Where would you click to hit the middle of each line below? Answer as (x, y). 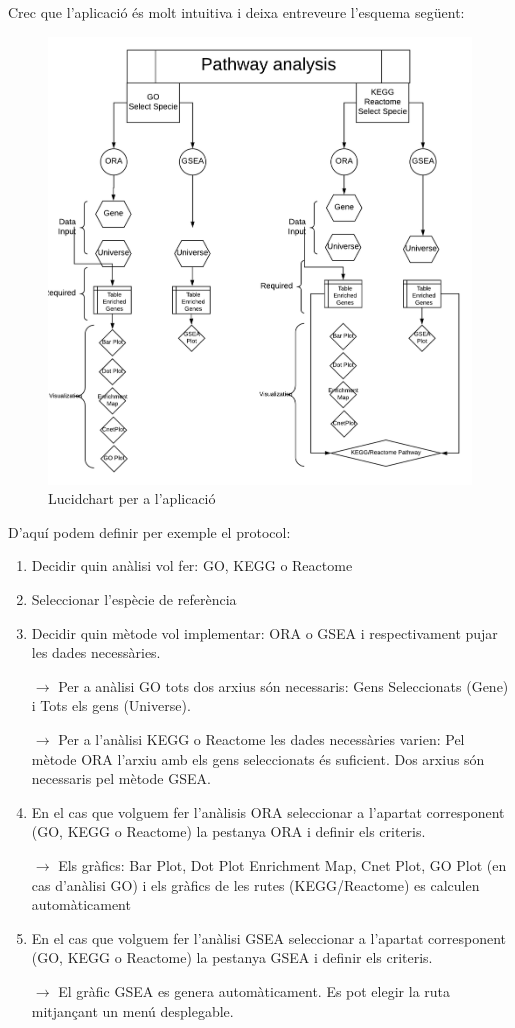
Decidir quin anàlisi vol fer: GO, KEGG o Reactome (192, 565)
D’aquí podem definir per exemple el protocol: (149, 531)
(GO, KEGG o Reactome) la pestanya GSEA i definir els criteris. (232, 957)
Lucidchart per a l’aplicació (132, 498)
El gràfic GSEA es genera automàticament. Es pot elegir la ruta (254, 990)
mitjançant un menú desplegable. (132, 1010)
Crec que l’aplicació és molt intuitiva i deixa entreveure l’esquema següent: (236, 12)
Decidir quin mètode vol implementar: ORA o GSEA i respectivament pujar (264, 632)
